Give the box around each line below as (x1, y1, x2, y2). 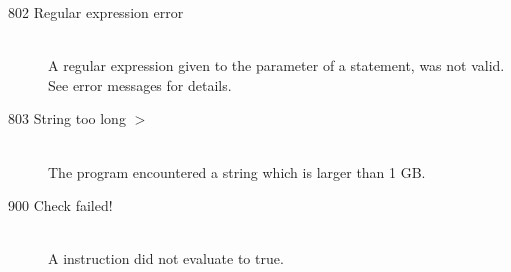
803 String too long (8, 108, 126, 129)
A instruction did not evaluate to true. (48, 248, 284, 269)
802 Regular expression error (8, 2, 184, 22)
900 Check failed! (8, 195, 113, 216)
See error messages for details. (48, 74, 232, 95)
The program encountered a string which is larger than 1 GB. (48, 161, 426, 182)
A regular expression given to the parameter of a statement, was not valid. (48, 55, 505, 76)
